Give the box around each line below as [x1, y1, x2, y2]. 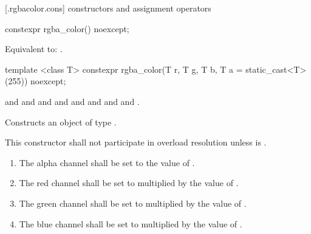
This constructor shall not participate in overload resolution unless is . [5, 136, 267, 149]
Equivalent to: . [5, 42, 63, 55]
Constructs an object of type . [5, 115, 117, 128]
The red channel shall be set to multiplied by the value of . [19, 176, 239, 189]
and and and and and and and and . [5, 95, 140, 107]
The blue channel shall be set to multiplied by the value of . [19, 217, 242, 230]
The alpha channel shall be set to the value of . [19, 156, 195, 169]
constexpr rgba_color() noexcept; [5, 22, 129, 35]
